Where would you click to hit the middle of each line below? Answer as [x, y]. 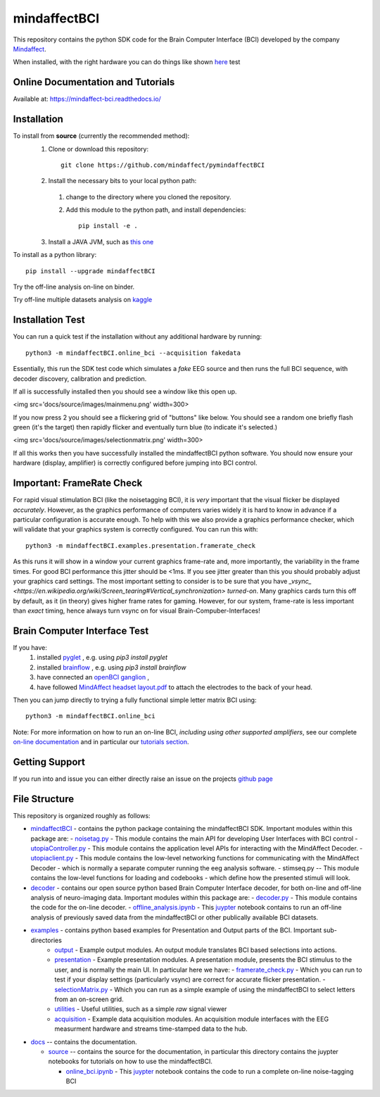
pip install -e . [108, 226]
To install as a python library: [55, 255]
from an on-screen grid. [89, 999]
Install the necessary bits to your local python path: [122, 181]
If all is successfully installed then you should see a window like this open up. [125, 391]
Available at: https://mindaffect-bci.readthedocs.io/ [87, 99]
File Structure [43, 799]
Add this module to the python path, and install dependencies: [156, 210]
